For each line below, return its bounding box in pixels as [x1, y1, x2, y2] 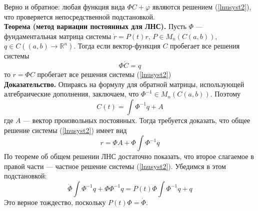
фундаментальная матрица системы [4, 30, 111, 41]
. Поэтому [210, 88, 240, 99]
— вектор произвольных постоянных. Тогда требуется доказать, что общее [23, 114, 250, 125]
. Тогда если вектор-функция [73, 40, 160, 51]
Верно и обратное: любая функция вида [4, 1, 125, 11]
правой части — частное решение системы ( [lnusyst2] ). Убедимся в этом [4, 160, 226, 171]
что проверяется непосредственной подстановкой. [4, 11, 155, 21]
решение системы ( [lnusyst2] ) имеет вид [4, 124, 127, 135]
